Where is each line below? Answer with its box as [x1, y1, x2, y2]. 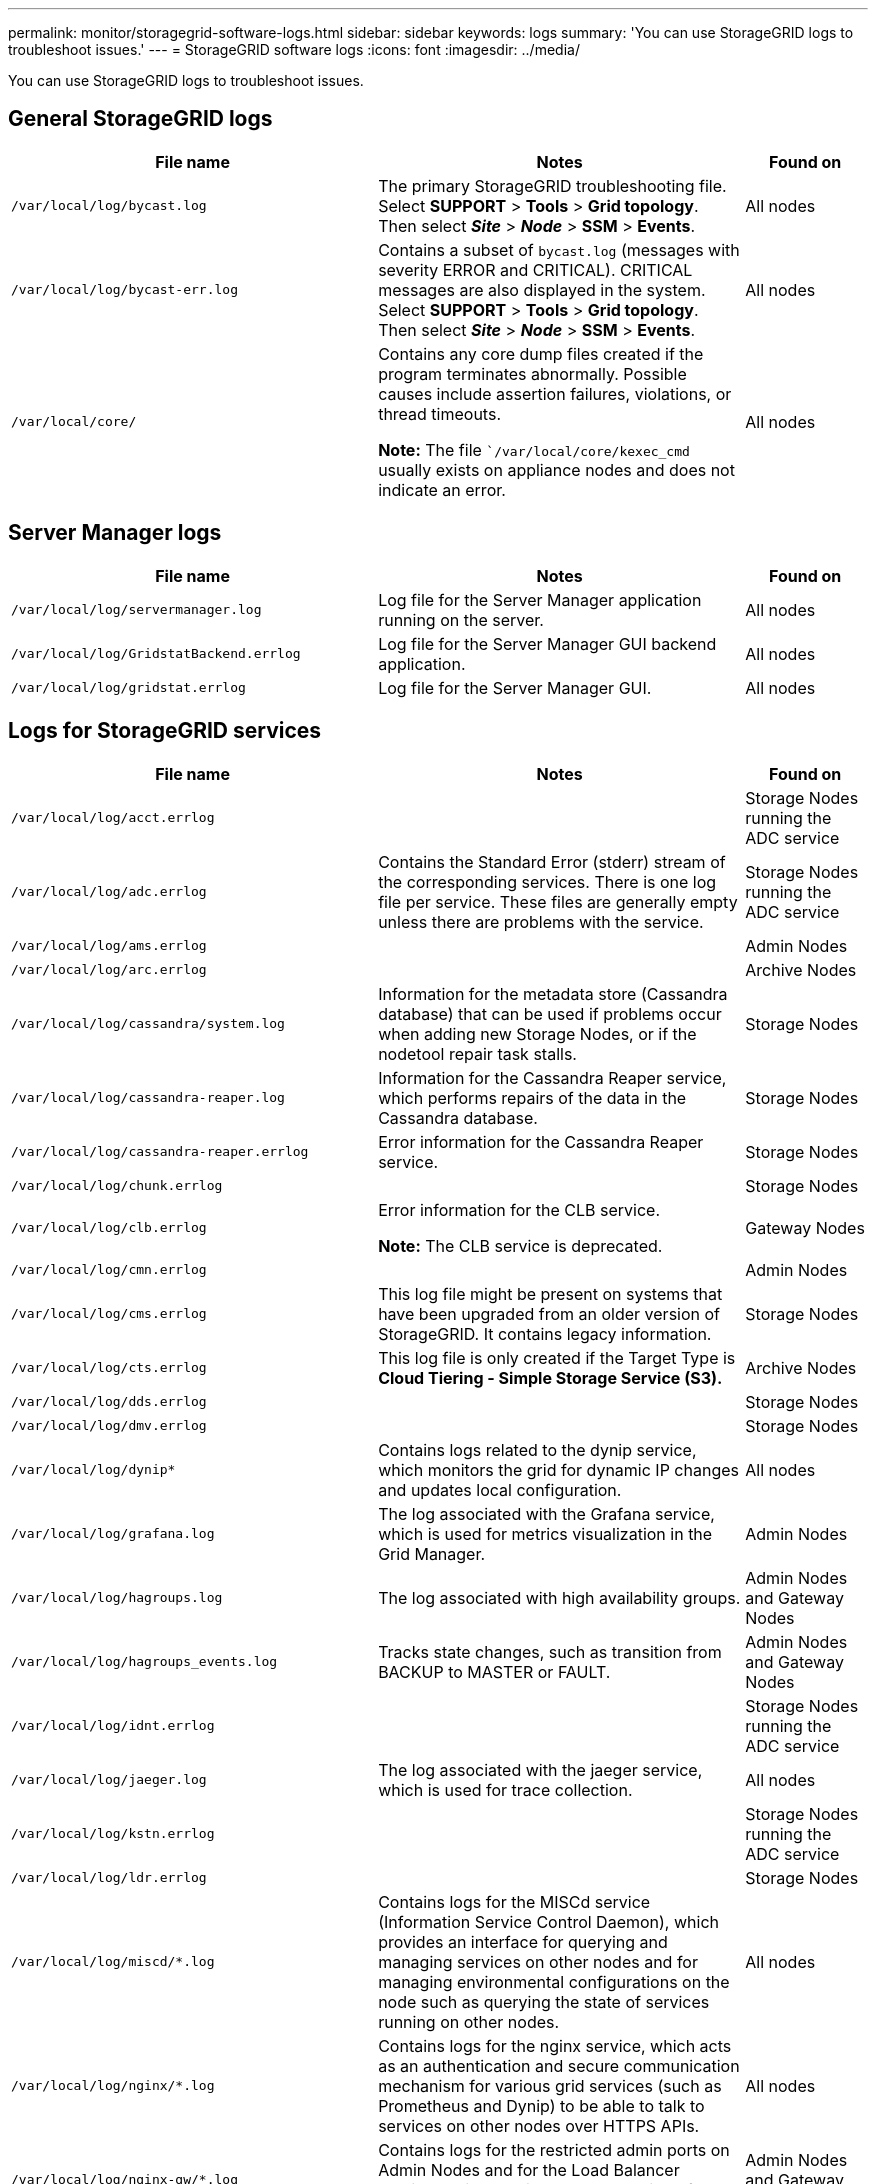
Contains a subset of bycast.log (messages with [378, 239, 740, 260]
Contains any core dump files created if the [378, 343, 704, 364]
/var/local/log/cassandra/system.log [11, 1016, 285, 1032]
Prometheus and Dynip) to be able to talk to [378, 2095, 705, 2116]
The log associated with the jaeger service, [378, 1759, 703, 1780]
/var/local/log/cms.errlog [11, 1306, 207, 1322]
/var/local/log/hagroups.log [11, 1590, 223, 1606]
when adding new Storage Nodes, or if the [378, 1023, 697, 1044]
